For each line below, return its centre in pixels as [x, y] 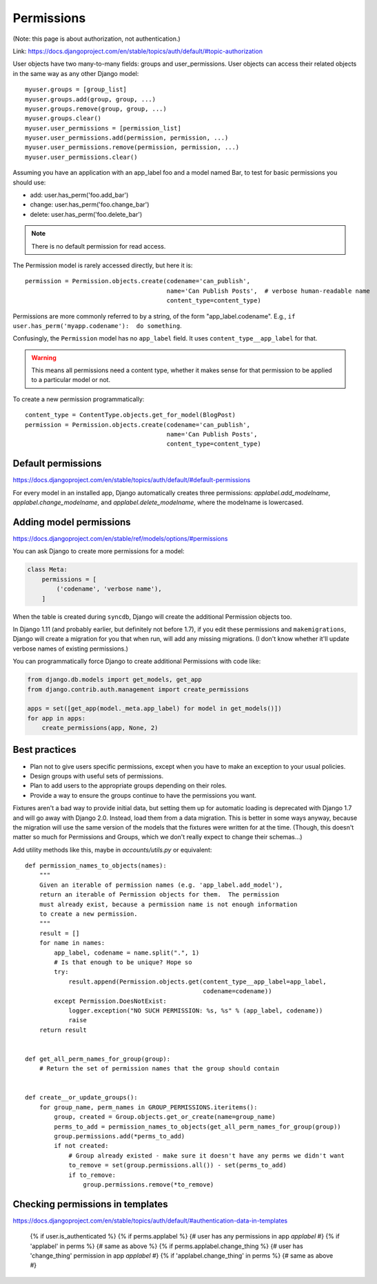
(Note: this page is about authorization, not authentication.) [96, 39]
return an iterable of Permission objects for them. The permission [159, 895]
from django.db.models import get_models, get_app [115, 680]
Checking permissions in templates [90, 1204]
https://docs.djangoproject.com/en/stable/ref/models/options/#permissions [120, 539]
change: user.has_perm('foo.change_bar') [90, 204]
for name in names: [72, 943]
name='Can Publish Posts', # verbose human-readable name [268, 291]
